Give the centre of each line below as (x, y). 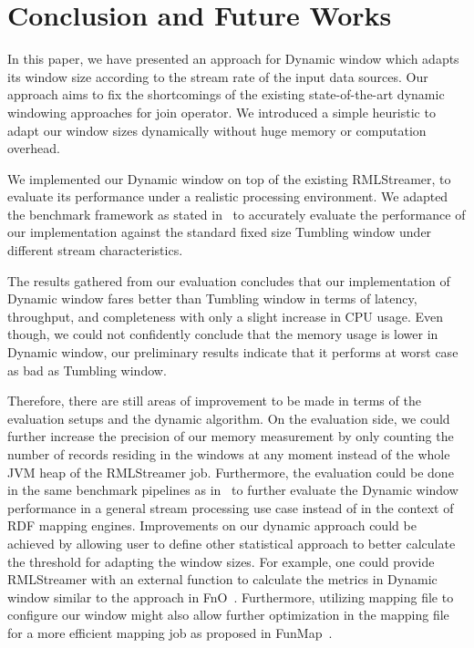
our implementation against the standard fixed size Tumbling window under (220, 232)
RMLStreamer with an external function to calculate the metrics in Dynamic (222, 579)
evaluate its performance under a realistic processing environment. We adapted (228, 196)
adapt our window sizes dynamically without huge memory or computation (217, 130)
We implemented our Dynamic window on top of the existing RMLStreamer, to (229, 178)
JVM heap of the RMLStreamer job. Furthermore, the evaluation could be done (231, 472)
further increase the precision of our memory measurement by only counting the (231, 436)
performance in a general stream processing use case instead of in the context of (231, 507)
